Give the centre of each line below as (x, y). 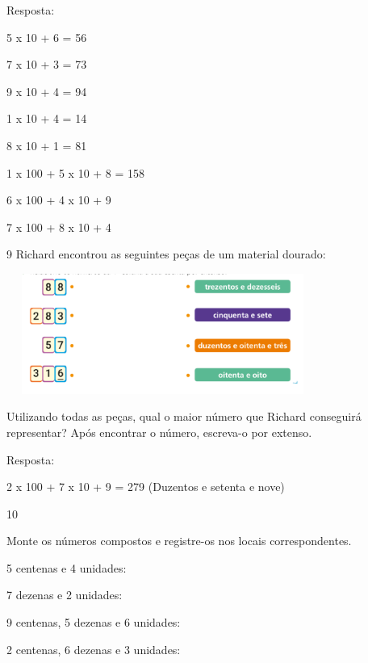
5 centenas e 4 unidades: (67, 567)
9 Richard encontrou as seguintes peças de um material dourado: (166, 254)
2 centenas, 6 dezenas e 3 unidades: (94, 649)
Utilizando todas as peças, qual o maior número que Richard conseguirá (184, 416)
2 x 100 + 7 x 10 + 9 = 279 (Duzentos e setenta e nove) (146, 487)
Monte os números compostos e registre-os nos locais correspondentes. (179, 541)
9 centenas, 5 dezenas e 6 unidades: (94, 622)
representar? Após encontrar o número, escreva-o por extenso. (159, 432)
